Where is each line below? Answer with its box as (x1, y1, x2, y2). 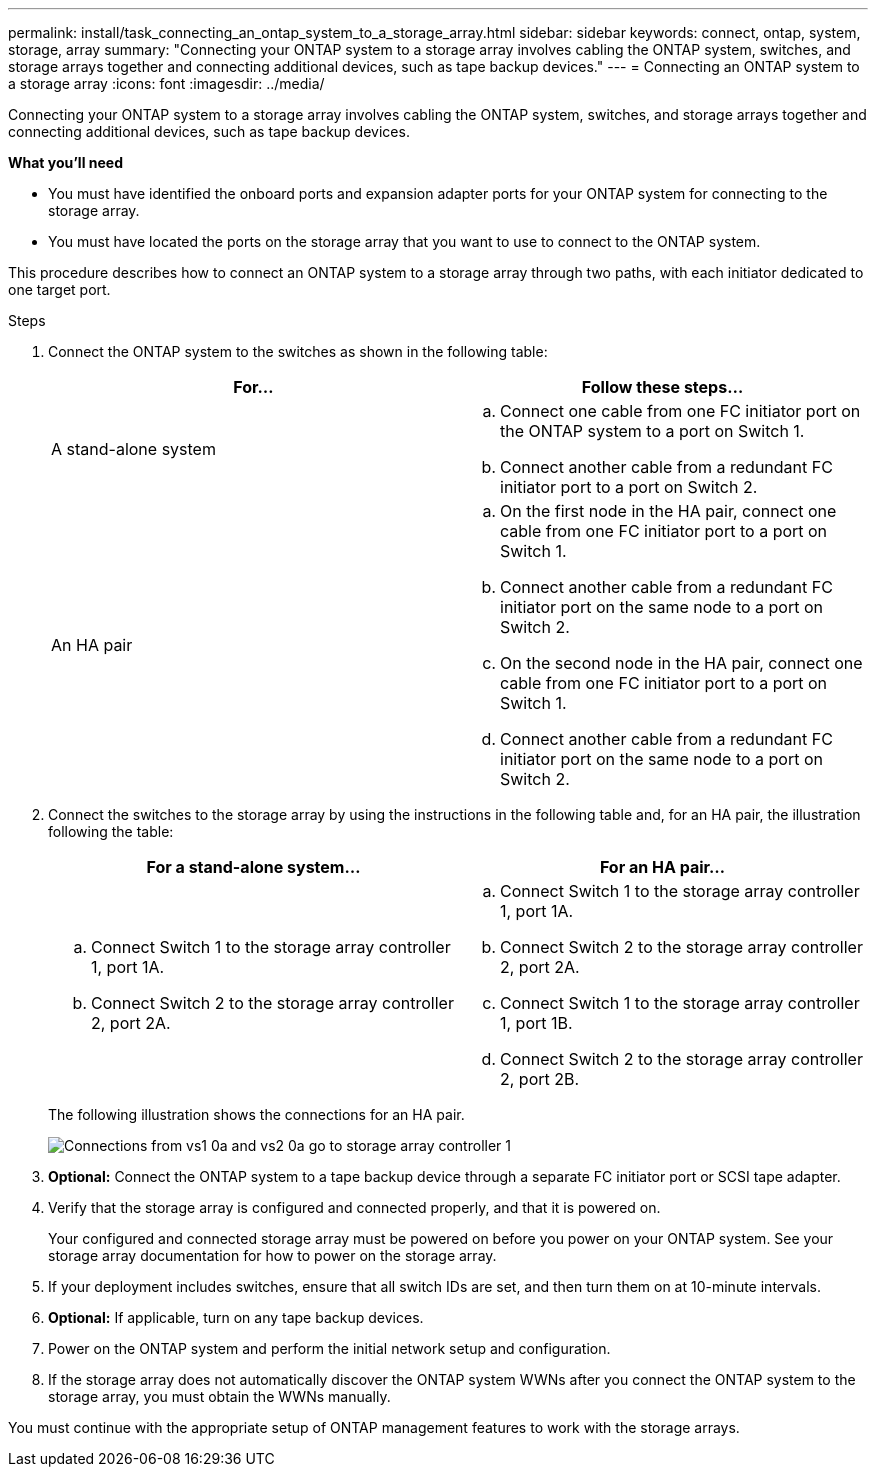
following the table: (48, 823, 174, 840)
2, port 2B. (500, 1069, 580, 1089)
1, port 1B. (500, 1013, 573, 1033)
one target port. (8, 281, 111, 298)
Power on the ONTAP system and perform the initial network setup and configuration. (48, 1340, 611, 1357)
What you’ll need (8, 154, 123, 171)
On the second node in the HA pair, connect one (500, 653, 863, 673)
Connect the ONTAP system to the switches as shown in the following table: (48, 343, 548, 360)
